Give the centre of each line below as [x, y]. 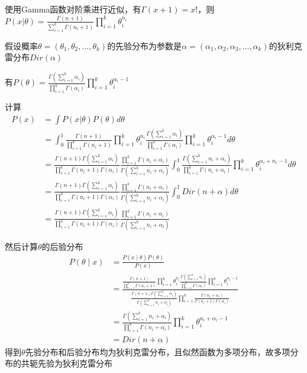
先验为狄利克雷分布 [75, 363]
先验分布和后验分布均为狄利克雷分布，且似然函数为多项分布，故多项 [158, 351]
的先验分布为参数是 [145, 45]
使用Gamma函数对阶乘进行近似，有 [73, 9]
